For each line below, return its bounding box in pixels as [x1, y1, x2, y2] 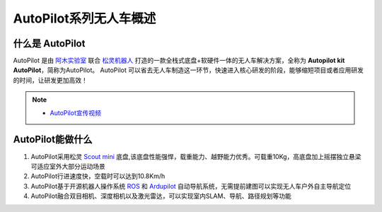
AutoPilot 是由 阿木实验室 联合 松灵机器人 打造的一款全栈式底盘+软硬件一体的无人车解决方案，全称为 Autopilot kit [13, 57, 345, 65]
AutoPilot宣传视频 [50, 108, 102, 117]
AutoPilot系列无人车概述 [13, 11, 156, 26]
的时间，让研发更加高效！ [13, 76, 88, 84]
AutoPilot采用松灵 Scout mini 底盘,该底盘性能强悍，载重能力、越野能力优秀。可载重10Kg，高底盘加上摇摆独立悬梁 [30, 152, 361, 160]
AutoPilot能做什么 [13, 134, 93, 146]
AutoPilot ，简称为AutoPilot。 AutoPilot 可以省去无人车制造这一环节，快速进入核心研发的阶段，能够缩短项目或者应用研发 [13, 66, 364, 74]
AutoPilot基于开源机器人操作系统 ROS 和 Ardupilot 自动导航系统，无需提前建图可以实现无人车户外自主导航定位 [30, 182, 352, 190]
